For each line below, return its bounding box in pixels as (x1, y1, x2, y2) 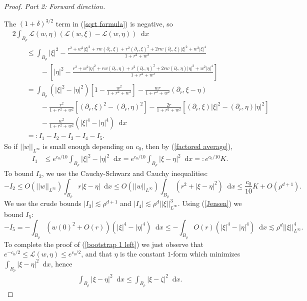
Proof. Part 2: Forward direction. (4, 1, 105, 11)
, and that (81, 248, 112, 259)
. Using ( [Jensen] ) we (177, 198, 242, 208)
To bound (4, 168, 34, 178)
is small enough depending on (42, 140, 133, 151)
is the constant (120, 248, 165, 259)
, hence (50, 258, 72, 268)
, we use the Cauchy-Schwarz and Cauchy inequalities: (41, 168, 208, 178)
